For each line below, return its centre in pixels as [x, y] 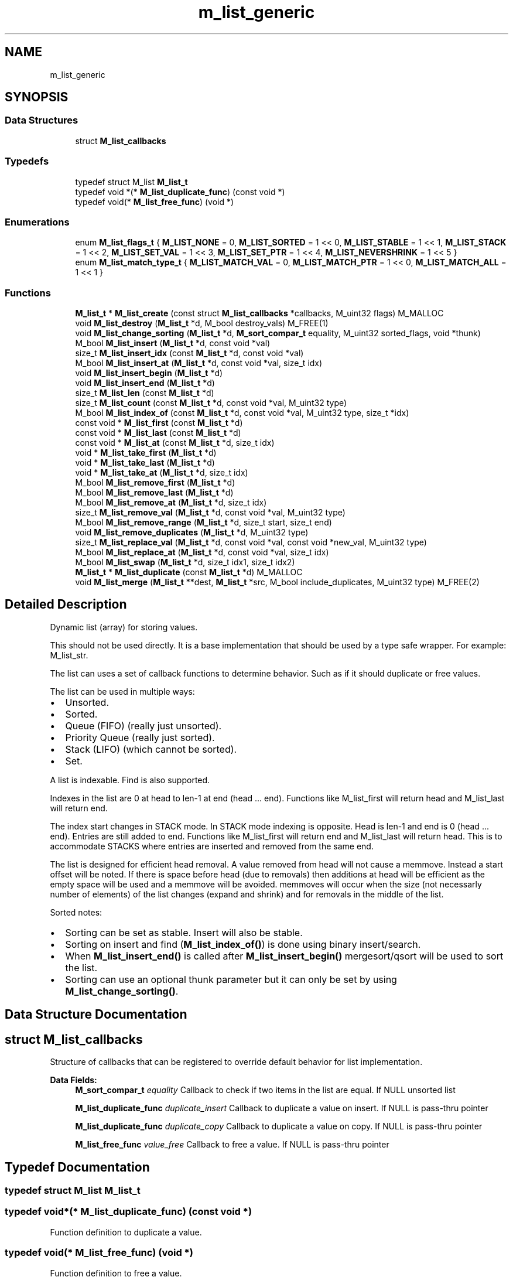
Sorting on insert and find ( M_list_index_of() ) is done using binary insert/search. [243, 944]
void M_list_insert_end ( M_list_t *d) [145, 383]
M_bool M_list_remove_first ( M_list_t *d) [155, 483]
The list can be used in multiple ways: [122, 691]
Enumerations [37, 222]
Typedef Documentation [77, 1167]
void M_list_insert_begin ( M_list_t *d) [149, 373]
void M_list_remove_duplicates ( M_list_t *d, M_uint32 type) [192, 532]
